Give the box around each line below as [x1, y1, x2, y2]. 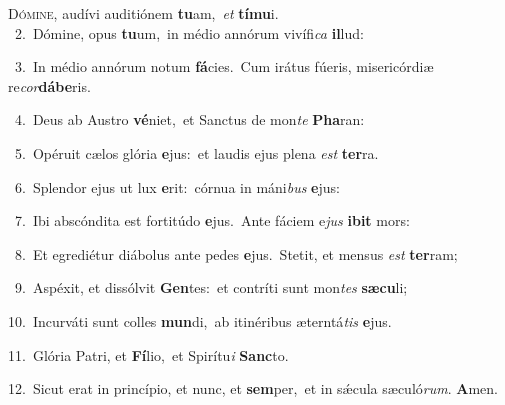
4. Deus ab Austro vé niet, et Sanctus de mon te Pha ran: [14, 109, 365, 130]
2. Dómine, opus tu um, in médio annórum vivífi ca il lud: [14, 22, 364, 43]
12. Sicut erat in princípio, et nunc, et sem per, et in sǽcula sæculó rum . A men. [8, 378, 498, 399]
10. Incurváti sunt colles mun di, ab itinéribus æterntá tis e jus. [8, 310, 392, 331]
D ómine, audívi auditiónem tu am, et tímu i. [8, 3, 279, 23]
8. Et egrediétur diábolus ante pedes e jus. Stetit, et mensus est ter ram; [14, 243, 458, 264]
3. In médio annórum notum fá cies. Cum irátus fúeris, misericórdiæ [14, 56, 434, 77]
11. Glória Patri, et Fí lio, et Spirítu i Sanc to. [8, 344, 289, 365]
